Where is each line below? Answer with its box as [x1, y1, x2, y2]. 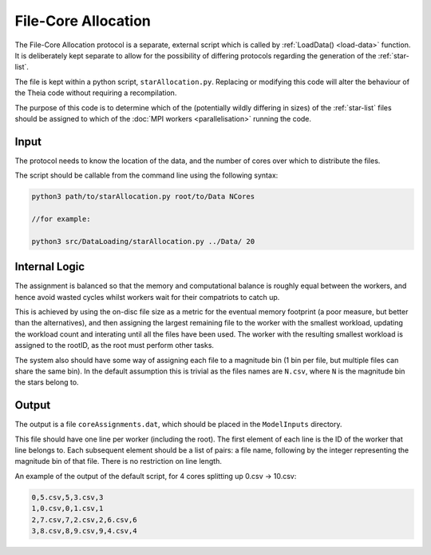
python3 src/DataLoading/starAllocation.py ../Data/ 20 [31, 237, 255, 246]
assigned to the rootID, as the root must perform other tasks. [14, 341, 215, 350]
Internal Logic [14, 260, 85, 274]
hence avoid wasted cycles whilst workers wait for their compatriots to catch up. [14, 292, 280, 301]
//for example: [31, 214, 91, 223]
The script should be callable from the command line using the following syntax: [14, 170, 279, 180]
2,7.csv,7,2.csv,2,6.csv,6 [31, 515, 137, 524]
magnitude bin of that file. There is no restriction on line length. [14, 457, 223, 466]
